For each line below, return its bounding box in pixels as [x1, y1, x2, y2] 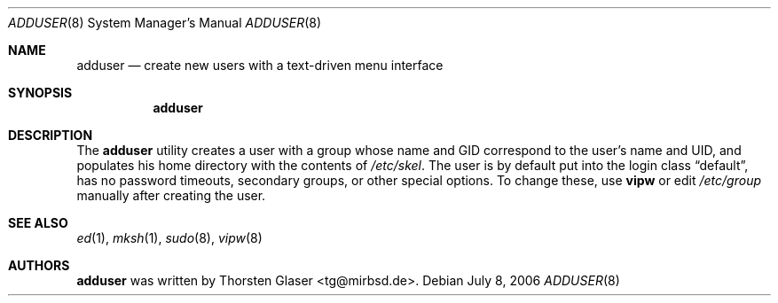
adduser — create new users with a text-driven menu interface [76, 58, 444, 73]
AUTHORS [8, 258, 70, 273]
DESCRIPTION [8, 128, 93, 143]
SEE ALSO [8, 215, 68, 230]
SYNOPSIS [8, 85, 73, 100]
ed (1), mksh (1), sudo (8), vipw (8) [76, 230, 263, 245]
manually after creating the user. [76, 188, 266, 203]
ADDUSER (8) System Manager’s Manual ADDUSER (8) [8, 15, 322, 30]
